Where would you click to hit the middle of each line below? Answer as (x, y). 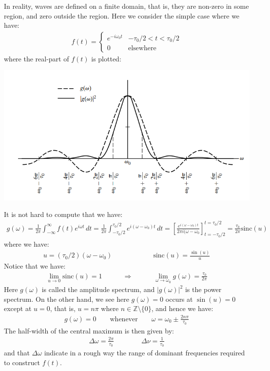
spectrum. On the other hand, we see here (67, 299)
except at (18, 308)
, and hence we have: (182, 308)
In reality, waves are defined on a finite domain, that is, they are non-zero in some (126, 6)
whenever (124, 319)
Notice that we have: (35, 266)
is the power (203, 289)
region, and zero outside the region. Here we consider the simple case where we (122, 15)
